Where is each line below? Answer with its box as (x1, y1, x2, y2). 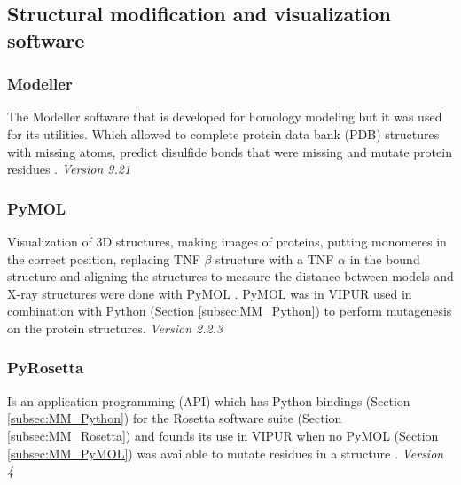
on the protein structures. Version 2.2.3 (7, 318, 223, 337)
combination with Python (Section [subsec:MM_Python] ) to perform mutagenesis (7, 301, 452, 320)
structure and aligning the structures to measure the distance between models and (7, 267, 454, 286)
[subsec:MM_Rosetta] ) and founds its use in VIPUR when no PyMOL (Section (7, 426, 439, 444)
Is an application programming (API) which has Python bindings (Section (7, 391, 410, 410)
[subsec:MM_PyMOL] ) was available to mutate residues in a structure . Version (7, 443, 444, 462)
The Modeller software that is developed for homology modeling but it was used (7, 107, 442, 126)
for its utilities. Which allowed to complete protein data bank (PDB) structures (7, 124, 440, 143)
